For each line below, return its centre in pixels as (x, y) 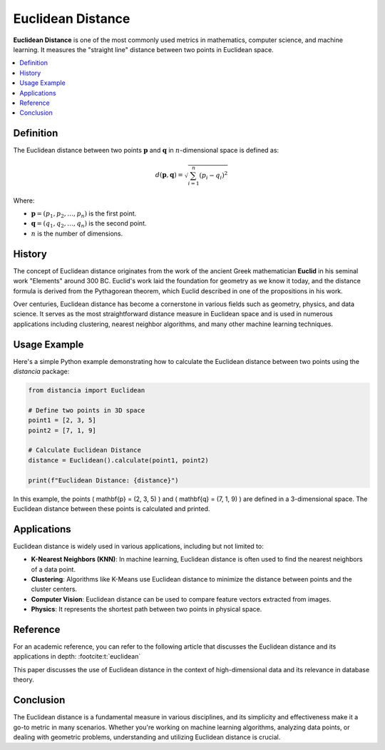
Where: (24, 201)
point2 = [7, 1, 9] (62, 430)
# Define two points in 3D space (87, 410)
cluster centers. (54, 589)
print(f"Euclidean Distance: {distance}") (103, 480)
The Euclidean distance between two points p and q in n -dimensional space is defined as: (146, 151)
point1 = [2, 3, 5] (62, 420)
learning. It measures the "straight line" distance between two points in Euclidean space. (143, 49)
